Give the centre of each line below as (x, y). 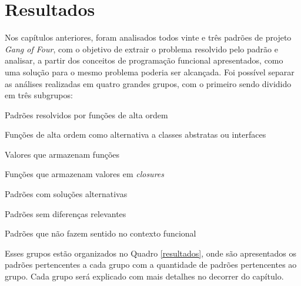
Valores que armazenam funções (62, 154)
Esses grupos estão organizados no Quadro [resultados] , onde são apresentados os (150, 253)
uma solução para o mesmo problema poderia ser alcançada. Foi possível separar (150, 71)
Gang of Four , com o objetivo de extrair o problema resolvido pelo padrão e (141, 49)
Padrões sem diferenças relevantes (66, 213)
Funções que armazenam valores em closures (85, 174)
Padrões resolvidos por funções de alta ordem (86, 114)
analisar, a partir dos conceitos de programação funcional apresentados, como (144, 60)
